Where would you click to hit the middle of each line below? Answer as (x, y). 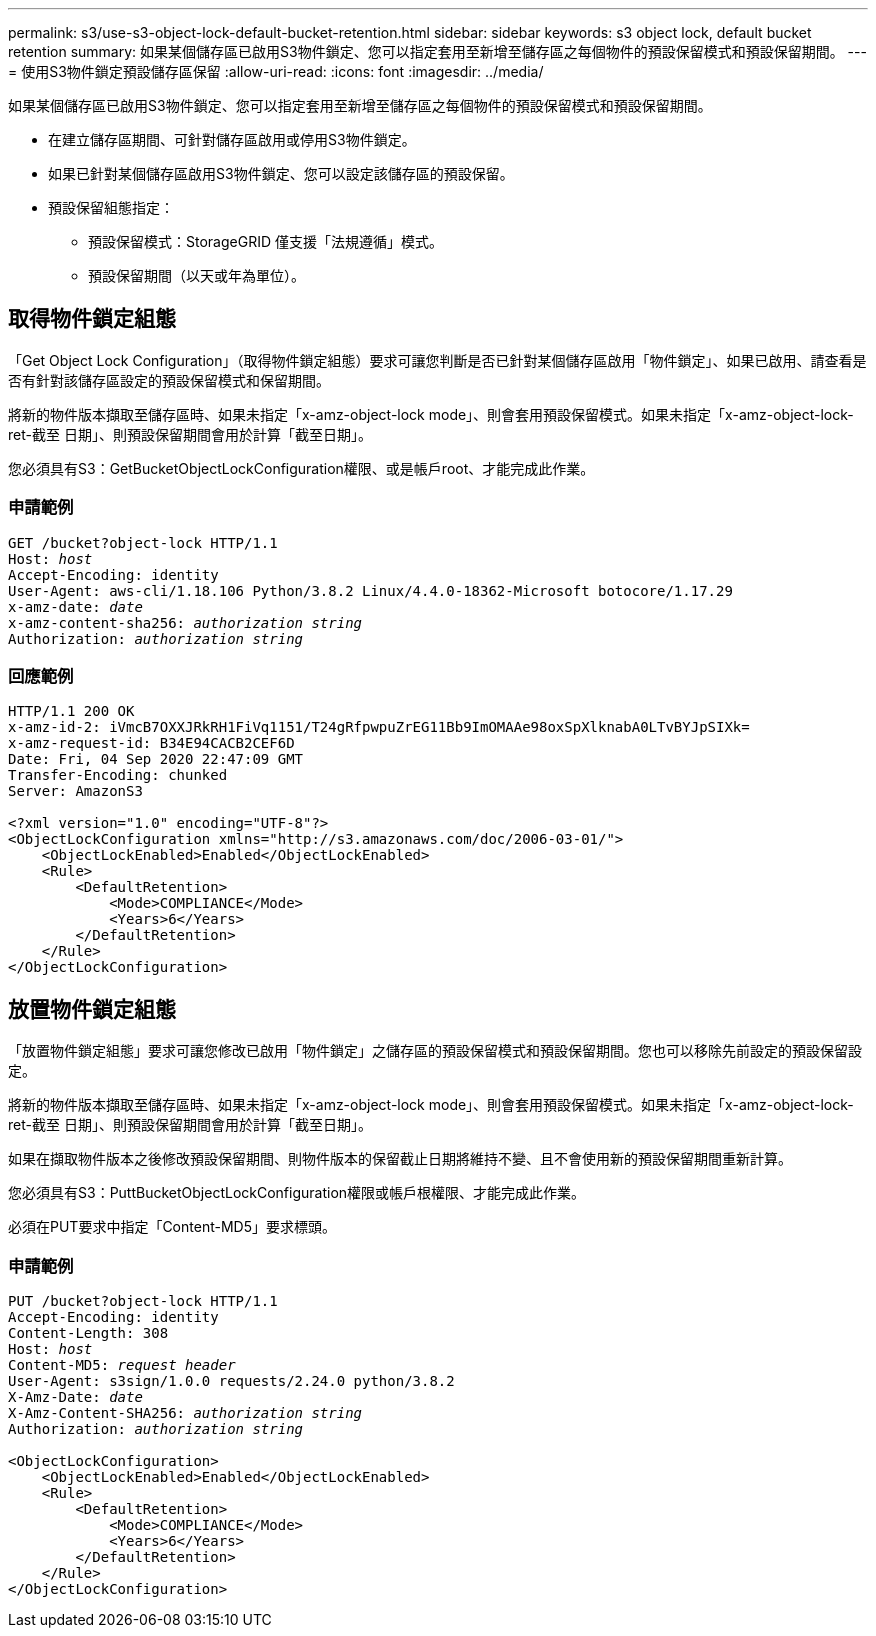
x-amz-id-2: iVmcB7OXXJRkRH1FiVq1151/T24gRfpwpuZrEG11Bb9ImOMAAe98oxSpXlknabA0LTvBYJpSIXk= (379, 727)
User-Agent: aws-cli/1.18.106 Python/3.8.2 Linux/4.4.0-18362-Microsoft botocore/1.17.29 (370, 590)
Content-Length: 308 (88, 1332)
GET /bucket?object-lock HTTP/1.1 (143, 542)
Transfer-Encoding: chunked (118, 775)
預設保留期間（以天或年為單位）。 (196, 275)
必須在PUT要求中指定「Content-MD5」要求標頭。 (172, 1227)
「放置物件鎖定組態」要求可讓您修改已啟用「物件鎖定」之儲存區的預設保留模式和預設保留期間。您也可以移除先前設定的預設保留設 (435, 1051)
